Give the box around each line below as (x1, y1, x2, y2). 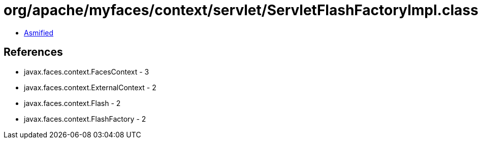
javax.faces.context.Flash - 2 (24, 98, 121, 108)
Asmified (24, 28, 54, 37)
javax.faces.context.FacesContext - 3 (24, 67, 149, 76)
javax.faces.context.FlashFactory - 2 (24, 114, 146, 123)
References (4, 46, 63, 59)
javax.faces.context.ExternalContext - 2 (24, 83, 156, 92)
